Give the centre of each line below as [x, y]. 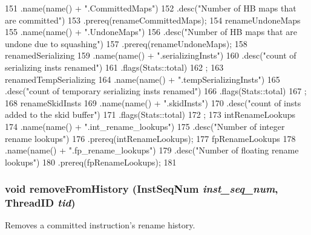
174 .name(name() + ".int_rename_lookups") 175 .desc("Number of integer [145, 126]
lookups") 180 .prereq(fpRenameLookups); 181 [91, 162]
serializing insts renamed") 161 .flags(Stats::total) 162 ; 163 [114, 67]
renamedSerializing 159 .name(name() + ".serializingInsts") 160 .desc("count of [151, 55]
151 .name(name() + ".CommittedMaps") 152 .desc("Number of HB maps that [151, 8]
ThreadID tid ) [40, 203]
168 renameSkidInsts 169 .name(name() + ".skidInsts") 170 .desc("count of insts [153, 102]
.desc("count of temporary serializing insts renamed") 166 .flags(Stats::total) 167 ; [156, 91]
